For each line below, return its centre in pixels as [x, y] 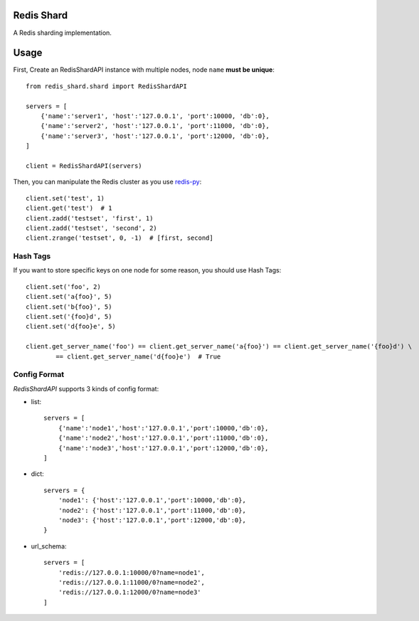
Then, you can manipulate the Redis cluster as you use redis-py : [107, 182]
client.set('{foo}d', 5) [69, 316]
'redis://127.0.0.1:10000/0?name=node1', [132, 572]
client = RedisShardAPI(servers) [84, 166]
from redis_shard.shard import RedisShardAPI [107, 86]
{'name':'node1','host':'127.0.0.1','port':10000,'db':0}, [163, 428]
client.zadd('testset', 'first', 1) [90, 218]
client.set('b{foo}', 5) [69, 307]
